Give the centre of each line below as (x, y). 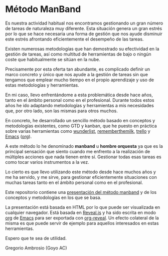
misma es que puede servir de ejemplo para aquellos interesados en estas (82, 223)
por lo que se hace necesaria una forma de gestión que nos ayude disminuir (84, 34)
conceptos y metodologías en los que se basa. (53, 197)
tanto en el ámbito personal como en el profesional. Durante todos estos (80, 100)
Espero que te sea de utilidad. (36, 238)
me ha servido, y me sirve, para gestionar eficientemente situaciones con (81, 177)
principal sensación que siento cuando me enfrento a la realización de (78, 151)
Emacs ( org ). (18, 136)
